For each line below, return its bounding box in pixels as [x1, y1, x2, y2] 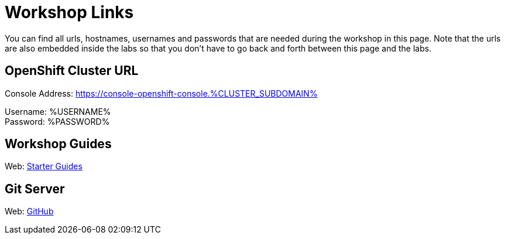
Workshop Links [5, 2, 134, 22]
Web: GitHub [5, 206, 54, 217]
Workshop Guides [5, 136, 112, 152]
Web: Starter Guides [5, 161, 83, 172]
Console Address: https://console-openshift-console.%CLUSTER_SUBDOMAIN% [5, 88, 318, 98]
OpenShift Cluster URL [5, 63, 139, 78]
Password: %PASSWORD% [5, 116, 110, 127]
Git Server [5, 181, 65, 196]
